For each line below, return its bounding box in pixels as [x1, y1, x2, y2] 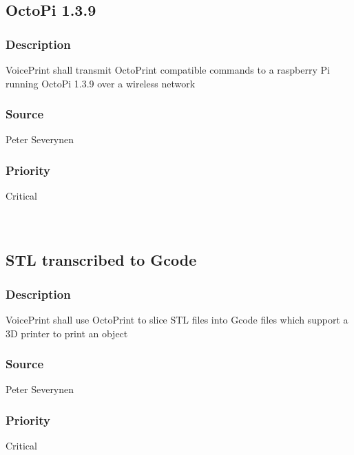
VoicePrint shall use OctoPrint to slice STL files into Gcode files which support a [6, 313, 348, 326]
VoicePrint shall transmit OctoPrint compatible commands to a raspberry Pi [6, 63, 330, 76]
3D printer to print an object [6, 326, 128, 340]
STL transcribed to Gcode [6, 249, 197, 271]
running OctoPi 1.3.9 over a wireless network [6, 76, 196, 90]
